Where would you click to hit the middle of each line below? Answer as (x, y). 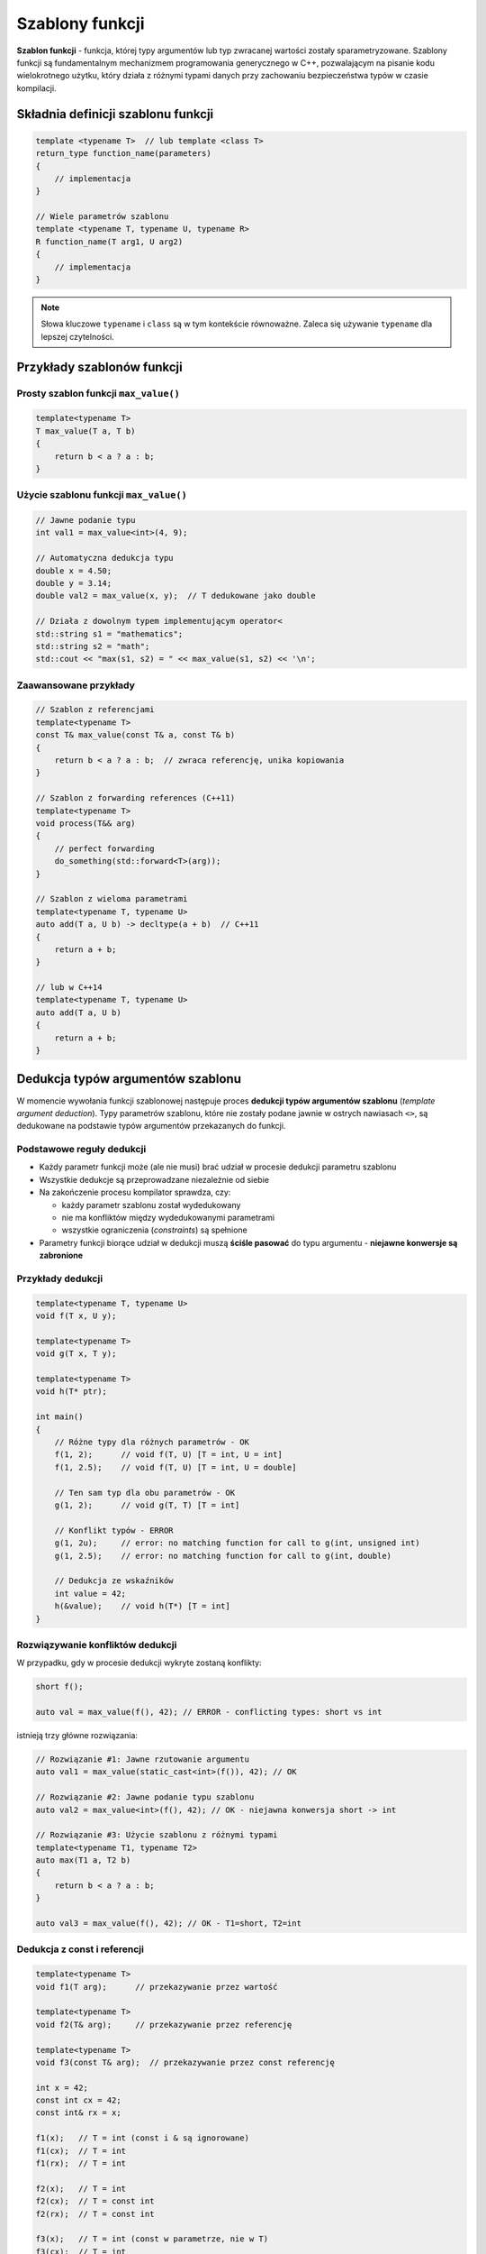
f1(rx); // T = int (81, 2163)
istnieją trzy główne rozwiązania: (77, 1735)
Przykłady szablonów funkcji (100, 367)
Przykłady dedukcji (60, 1278)
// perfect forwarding (104, 848)
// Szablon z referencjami (95, 710)
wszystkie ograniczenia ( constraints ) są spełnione (154, 1230)
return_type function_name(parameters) (123, 154)
